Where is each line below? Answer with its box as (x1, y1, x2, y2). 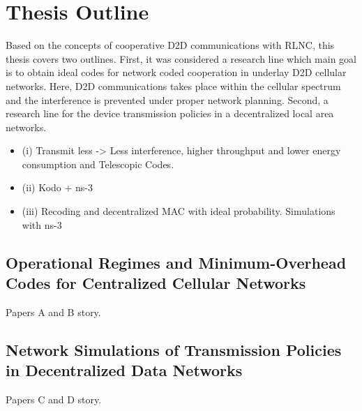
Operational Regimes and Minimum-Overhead (6, 251, 347, 273)
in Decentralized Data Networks (6, 359, 243, 381)
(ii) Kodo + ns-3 (22, 180, 93, 195)
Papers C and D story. (6, 392, 102, 407)
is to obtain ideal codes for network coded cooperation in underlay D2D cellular (6, 65, 347, 80)
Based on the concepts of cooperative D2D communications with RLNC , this (6, 38, 335, 52)
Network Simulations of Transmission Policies (6, 338, 342, 360)
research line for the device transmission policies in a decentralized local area (6, 106, 334, 121)
